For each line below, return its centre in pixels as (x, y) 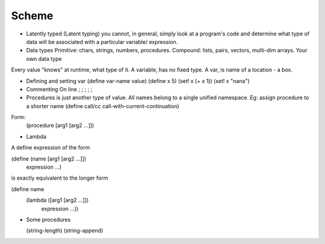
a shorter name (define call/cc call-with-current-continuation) (103, 106)
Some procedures (48, 219)
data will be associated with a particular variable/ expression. (102, 41)
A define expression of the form (51, 148)
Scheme (32, 16)
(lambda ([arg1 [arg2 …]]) (57, 200)
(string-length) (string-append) (65, 231)
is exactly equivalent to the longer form (60, 178)
